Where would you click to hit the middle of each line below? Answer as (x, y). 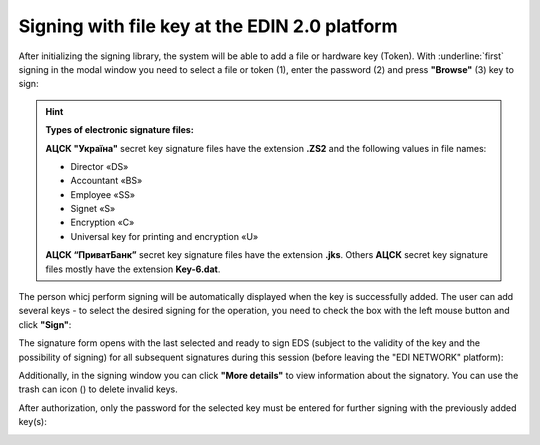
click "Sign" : (45, 324)
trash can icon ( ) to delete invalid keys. (98, 389)
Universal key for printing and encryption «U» (164, 236)
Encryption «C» (102, 222)
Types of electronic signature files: (119, 130)
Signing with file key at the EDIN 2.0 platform (208, 26)
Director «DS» (99, 166)
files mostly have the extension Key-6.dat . (133, 269)
